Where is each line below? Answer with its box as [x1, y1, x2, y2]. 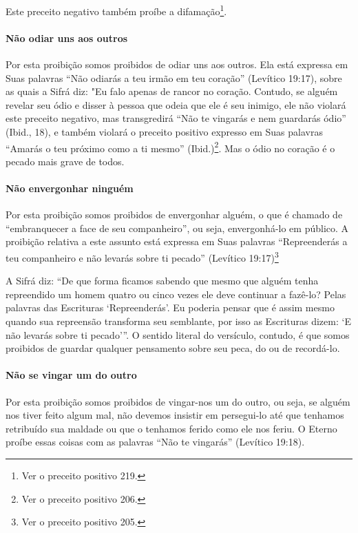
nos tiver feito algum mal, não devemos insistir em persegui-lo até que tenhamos [6, 408, 344, 422]
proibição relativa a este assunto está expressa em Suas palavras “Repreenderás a [6, 234, 348, 249]
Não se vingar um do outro [6, 368, 137, 382]
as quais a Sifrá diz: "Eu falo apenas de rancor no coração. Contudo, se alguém [6, 84, 338, 98]
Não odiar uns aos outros [6, 30, 128, 45]
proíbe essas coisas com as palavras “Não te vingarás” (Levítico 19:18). [6, 435, 305, 449]
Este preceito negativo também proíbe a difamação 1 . [6, 2, 227, 18]
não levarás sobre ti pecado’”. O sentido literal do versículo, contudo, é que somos [6, 327, 350, 342]
